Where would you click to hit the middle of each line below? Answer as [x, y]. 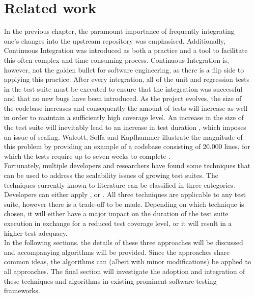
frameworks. [22, 290]
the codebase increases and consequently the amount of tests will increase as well [126, 108]
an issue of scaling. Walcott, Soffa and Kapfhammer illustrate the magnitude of [123, 136]
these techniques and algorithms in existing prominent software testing [110, 281]
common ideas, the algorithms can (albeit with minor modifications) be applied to [128, 261]
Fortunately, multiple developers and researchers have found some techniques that [127, 165]
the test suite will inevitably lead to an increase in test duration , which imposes [125, 127]
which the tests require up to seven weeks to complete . [87, 156]
